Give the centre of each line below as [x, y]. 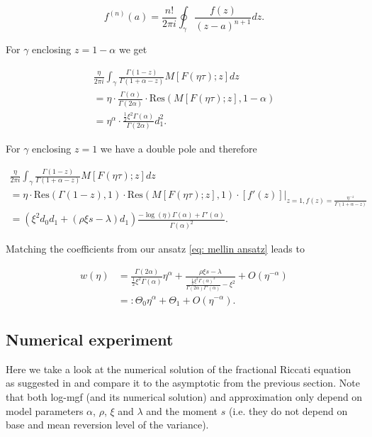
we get [133, 49]
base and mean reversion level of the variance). [107, 425]
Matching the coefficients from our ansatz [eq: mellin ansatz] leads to [155, 249]
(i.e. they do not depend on [288, 410]
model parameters [45, 410]
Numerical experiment [90, 339]
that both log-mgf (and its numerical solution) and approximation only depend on [184, 396]
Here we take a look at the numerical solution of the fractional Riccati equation [179, 369]
